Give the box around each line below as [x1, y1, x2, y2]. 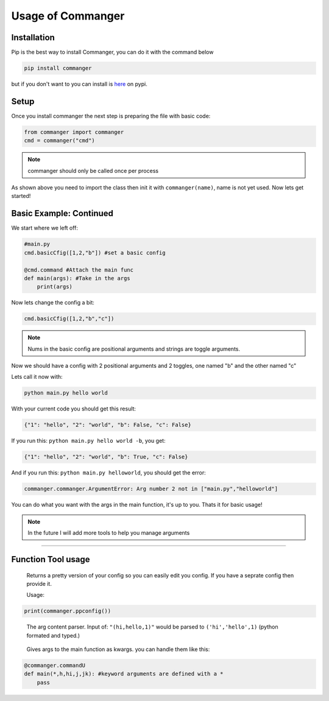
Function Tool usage [11, 554, 91, 565]
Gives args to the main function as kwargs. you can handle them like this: [26, 646, 210, 653]
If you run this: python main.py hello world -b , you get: [11, 437, 166, 445]
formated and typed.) [26, 632, 80, 639]
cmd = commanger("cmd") [24, 137, 96, 144]
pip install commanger [24, 65, 92, 72]
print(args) [37, 283, 73, 291]
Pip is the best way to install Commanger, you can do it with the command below [11, 49, 214, 56]
